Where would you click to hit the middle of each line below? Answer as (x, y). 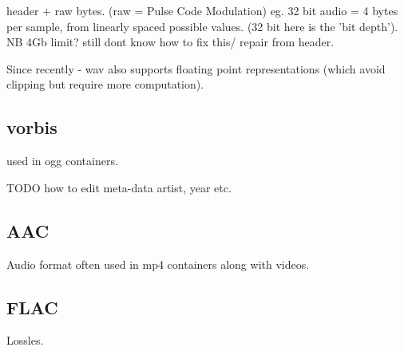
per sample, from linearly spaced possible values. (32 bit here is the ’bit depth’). (202, 26)
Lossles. (25, 340)
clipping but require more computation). (105, 84)
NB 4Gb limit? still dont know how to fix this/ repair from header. (170, 42)
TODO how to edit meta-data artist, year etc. (119, 187)
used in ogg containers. (62, 161)
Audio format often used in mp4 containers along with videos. (158, 264)
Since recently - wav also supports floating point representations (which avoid (196, 68)
